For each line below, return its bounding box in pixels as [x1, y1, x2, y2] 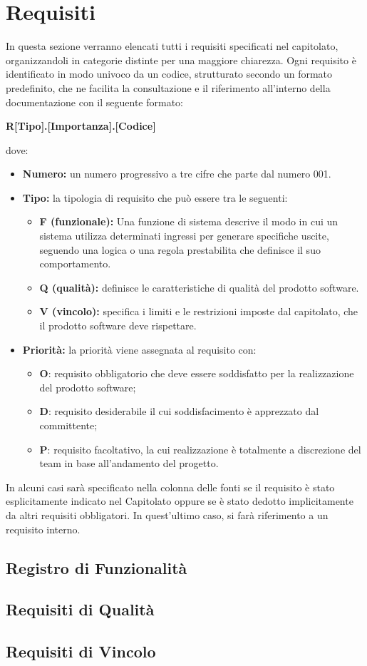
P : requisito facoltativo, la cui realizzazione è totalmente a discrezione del [39, 441, 361, 456]
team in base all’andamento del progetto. [39, 456, 219, 471]
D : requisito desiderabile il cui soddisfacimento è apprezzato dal [39, 404, 319, 419]
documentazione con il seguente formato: [6, 94, 183, 109]
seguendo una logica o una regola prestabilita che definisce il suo [39, 242, 321, 257]
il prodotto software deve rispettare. [39, 318, 197, 333]
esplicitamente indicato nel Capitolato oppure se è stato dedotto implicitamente [6, 493, 353, 508]
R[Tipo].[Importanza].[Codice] [6, 118, 156, 133]
